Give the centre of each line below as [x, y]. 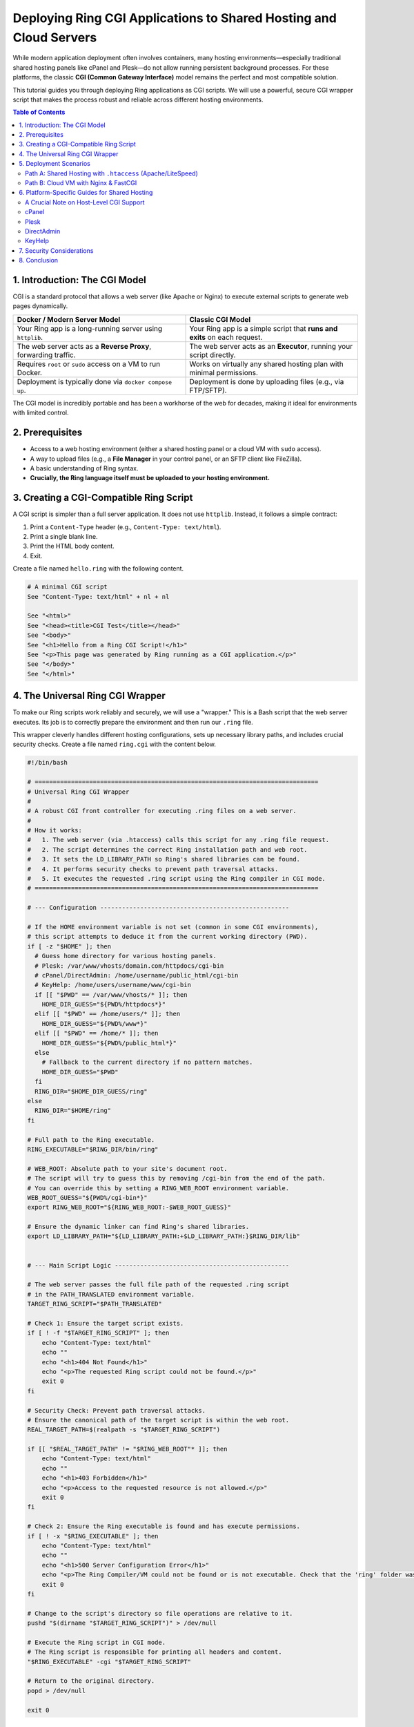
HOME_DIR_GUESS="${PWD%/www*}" [95, 1023]
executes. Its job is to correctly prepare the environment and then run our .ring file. [133, 722]
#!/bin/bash [48, 763]
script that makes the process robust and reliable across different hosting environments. [138, 99]
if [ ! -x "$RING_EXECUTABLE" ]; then [93, 1536]
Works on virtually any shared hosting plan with [267, 364]
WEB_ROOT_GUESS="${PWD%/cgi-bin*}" [87, 1198]
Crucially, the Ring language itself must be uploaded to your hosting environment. [150, 478]
